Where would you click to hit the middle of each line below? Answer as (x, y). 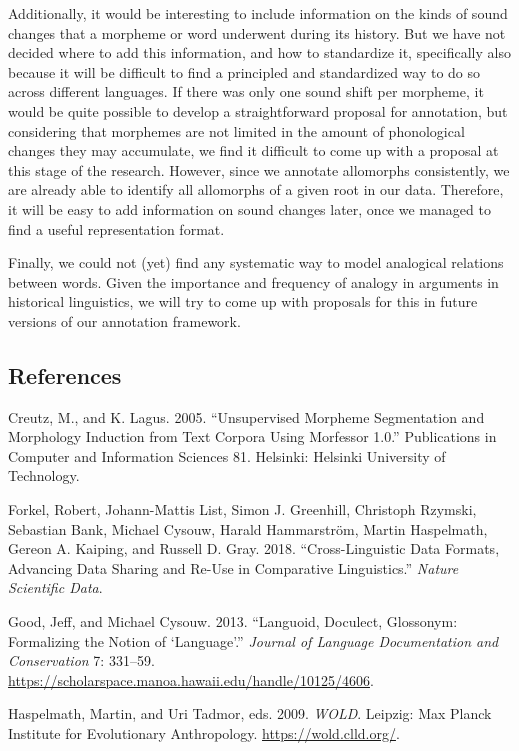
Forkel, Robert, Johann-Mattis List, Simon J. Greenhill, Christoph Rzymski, (242, 509)
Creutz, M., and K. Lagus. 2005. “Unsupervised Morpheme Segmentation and (246, 416)
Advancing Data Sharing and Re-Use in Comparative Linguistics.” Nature (233, 567)
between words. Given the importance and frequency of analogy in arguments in (253, 281)
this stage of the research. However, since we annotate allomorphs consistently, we (259, 169)
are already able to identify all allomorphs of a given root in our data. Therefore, (256, 189)
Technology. (44, 475)
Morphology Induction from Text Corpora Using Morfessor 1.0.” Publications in (252, 436)
